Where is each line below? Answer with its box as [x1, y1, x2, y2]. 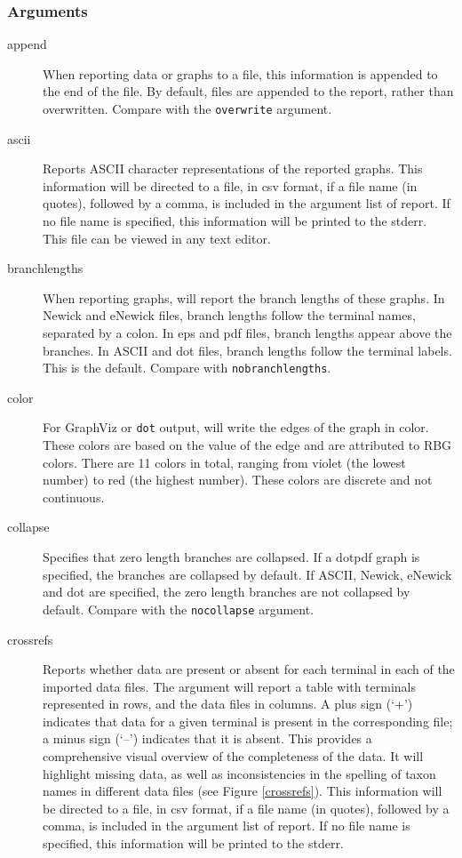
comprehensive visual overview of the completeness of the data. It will [43, 747, 424, 766]
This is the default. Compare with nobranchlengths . [43, 358, 331, 377]
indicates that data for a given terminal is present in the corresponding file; [43, 711, 453, 730]
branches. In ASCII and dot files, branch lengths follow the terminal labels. [43, 341, 452, 359]
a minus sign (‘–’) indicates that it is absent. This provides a [43, 729, 372, 748]
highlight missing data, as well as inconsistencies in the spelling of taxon [43, 764, 436, 782]
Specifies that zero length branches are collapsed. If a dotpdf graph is [43, 548, 420, 566]
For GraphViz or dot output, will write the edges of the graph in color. [43, 418, 429, 437]
